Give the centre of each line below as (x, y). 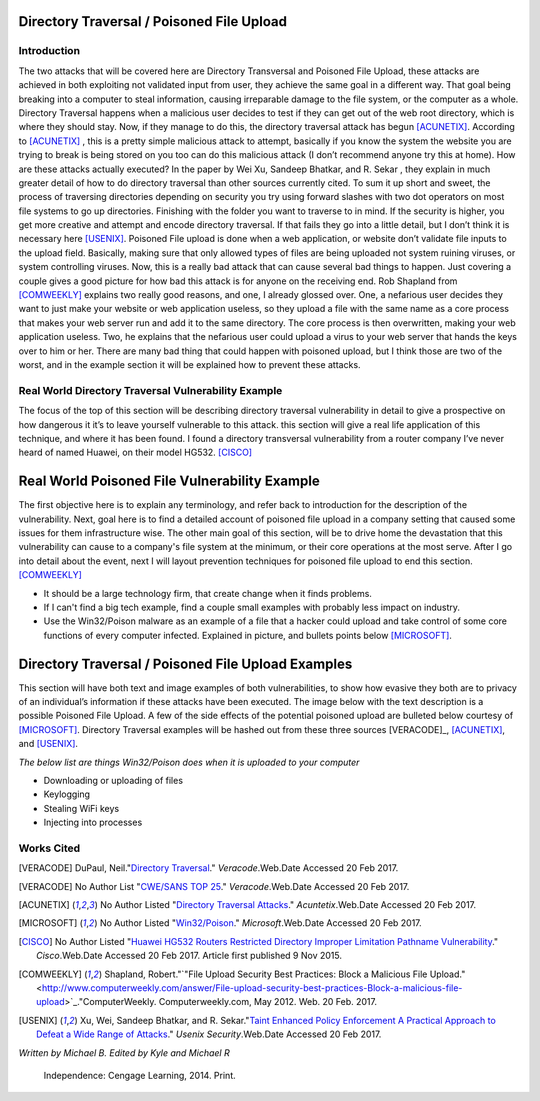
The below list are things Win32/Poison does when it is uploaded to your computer (189, 762)
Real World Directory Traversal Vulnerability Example (150, 390)
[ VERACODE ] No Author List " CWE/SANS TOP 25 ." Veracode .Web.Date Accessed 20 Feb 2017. (214, 886)
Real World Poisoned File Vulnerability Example (169, 481)
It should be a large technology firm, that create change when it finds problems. (207, 593)
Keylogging (66, 794)
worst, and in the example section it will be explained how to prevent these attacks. (189, 364)
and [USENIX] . (48, 744)
